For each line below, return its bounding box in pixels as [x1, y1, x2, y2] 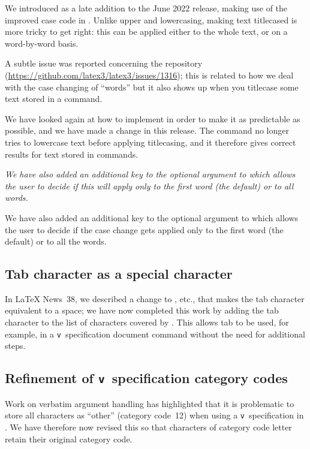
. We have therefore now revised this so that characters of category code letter [5, 420, 292, 433]
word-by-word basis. [5, 37, 79, 49]
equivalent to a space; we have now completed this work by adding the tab [5, 304, 279, 317]
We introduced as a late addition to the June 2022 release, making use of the [5, 2, 288, 14]
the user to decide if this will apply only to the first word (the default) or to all [5, 179, 294, 192]
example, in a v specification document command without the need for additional [5, 327, 305, 340]
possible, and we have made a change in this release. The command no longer [5, 124, 289, 137]
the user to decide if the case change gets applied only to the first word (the [5, 223, 284, 236]
